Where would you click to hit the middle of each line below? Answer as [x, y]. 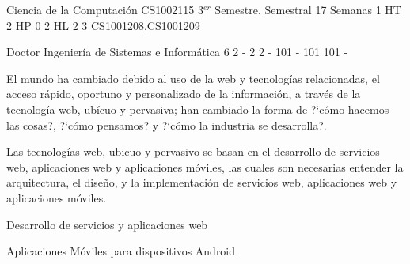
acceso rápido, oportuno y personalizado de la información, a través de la [184, 94]
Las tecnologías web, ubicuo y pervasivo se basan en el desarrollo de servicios [193, 151]
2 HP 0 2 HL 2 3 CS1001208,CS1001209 [103, 25]
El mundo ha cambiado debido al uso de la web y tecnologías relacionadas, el [193, 78]
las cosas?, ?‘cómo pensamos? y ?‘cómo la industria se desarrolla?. [167, 124]
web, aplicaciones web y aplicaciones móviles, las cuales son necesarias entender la [205, 166]
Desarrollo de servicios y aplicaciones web [107, 224]
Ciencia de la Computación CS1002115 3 [105, 9]
